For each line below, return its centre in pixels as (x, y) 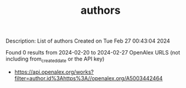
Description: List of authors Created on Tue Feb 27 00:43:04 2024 (88, 41)
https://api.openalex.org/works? (54, 72)
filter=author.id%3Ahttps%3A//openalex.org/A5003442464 (88, 78)
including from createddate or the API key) (55, 59)
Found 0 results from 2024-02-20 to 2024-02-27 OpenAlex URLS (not (93, 53)
